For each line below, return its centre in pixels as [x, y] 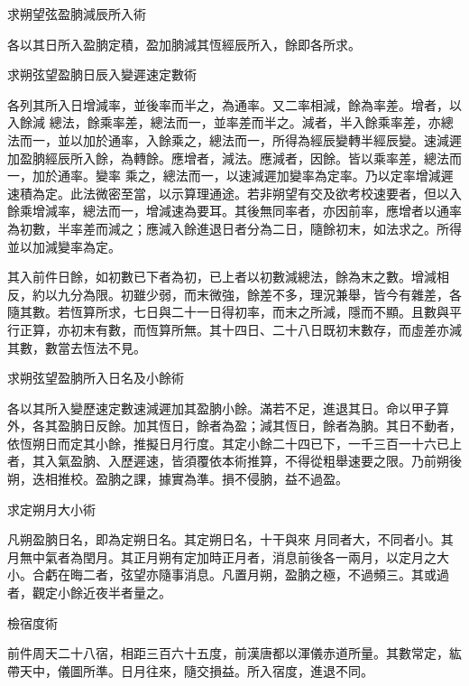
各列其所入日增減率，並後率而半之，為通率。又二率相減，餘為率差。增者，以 [234, 104]
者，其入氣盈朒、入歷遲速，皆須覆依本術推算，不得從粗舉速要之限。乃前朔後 [234, 461]
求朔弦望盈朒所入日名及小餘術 [96, 378]
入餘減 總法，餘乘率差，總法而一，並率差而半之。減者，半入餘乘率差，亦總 [230, 122]
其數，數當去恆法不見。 [77, 347]
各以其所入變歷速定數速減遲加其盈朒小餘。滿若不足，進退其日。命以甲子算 [228, 408]
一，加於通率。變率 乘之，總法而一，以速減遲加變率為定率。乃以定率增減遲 [230, 176]
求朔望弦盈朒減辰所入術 [77, 14]
